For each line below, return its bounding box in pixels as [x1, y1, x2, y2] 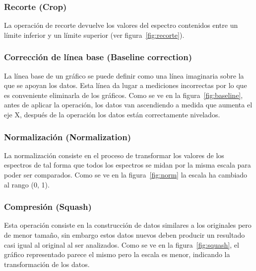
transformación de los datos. [4, 259, 90, 269]
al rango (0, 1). [4, 179, 50, 189]
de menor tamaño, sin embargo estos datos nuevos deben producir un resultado [4, 230, 245, 240]
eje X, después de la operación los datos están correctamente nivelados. [4, 109, 220, 119]
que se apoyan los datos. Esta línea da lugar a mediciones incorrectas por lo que [4, 80, 247, 90]
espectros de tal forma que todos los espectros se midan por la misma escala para [4, 160, 251, 170]
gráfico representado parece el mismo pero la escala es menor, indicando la [4, 249, 230, 260]
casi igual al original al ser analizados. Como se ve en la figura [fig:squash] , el [4, 239, 239, 250]
